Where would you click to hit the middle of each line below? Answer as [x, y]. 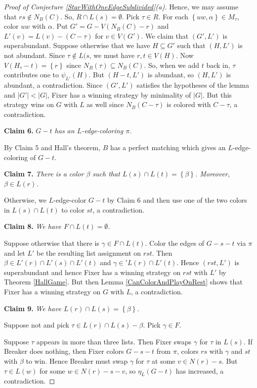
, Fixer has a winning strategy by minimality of [119, 94]
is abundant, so [171, 75]
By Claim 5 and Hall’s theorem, [52, 147]
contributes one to [31, 75]
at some [164, 361]
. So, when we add [171, 65]
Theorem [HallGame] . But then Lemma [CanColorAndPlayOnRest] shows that [123, 282]
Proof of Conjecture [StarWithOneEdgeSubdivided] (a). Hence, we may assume [121, 6]
